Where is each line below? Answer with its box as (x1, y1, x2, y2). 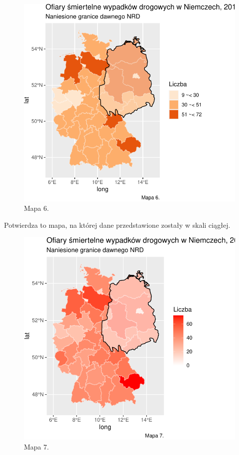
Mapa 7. (24, 442, 49, 452)
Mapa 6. (24, 203, 49, 213)
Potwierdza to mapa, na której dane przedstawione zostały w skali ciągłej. (4, 220, 231, 230)
